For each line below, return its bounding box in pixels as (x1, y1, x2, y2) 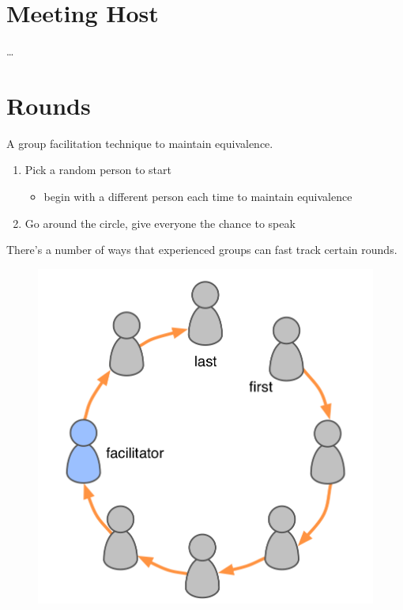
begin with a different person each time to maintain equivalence (43, 188, 352, 205)
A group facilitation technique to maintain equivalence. (6, 135, 273, 151)
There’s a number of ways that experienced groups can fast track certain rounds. (6, 241, 397, 258)
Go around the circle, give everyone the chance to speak (24, 214, 296, 231)
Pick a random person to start (24, 161, 171, 178)
